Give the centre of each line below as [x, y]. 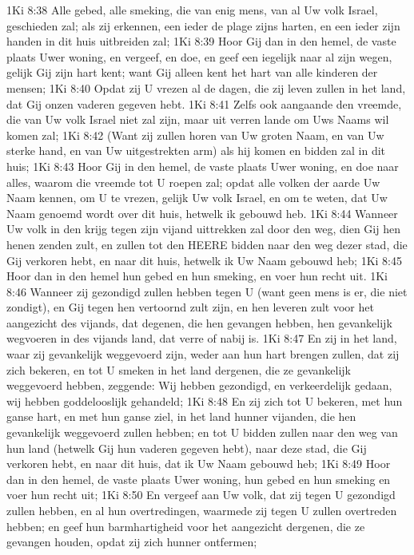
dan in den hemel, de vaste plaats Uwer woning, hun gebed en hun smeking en [199, 479]
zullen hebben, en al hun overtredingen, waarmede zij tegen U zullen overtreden [202, 510]
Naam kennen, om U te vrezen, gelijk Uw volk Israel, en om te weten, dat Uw [197, 198]
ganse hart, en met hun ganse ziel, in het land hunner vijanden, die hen [181, 416]
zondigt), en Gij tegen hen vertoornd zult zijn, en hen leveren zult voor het [190, 307]
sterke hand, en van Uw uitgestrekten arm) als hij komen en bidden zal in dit [196, 151]
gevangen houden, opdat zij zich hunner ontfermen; [132, 542]
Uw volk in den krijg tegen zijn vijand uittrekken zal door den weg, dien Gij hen [203, 229]
